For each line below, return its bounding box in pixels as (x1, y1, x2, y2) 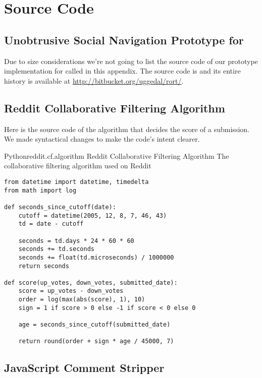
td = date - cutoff (18, 220, 84, 228)
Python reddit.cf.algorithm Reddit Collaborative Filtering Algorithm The (4, 150, 229, 161)
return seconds (18, 262, 69, 270)
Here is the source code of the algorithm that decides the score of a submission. (4, 123, 249, 134)
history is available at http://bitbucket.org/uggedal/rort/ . (4, 75, 184, 86)
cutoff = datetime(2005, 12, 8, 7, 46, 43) (18, 212, 167, 219)
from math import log (4, 186, 77, 194)
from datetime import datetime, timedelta (4, 178, 149, 185)
